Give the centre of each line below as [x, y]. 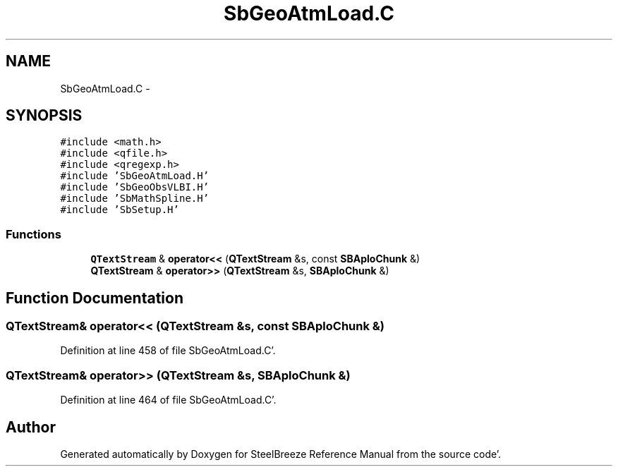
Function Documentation [95, 298]
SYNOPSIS [44, 116]
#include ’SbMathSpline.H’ [135, 199]
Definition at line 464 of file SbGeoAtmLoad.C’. [168, 400]
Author [31, 427]
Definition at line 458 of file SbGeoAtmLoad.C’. [168, 351]
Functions [34, 234]
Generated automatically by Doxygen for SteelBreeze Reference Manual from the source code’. [281, 454]
